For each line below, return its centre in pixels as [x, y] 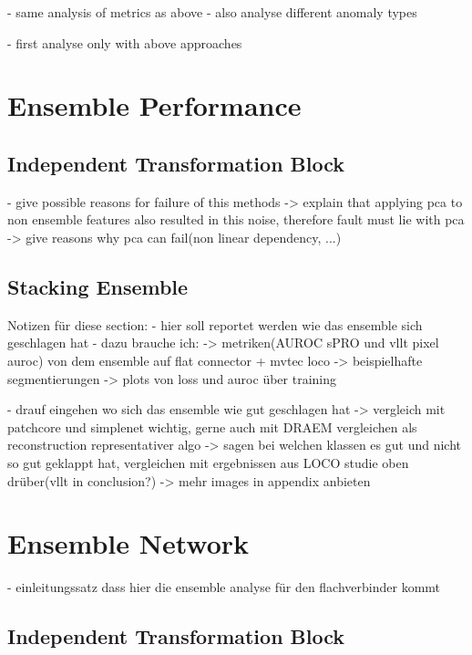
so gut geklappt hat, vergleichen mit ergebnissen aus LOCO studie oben [208, 462]
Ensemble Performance [154, 105]
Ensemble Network [128, 543]
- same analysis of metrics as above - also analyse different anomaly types [212, 12]
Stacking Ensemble [98, 286]
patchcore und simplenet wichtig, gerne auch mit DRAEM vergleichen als [212, 426]
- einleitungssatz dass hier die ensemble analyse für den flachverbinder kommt [224, 587]
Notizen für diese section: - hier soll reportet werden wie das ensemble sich [215, 324]
